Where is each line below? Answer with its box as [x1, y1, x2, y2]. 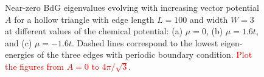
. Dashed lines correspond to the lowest [71, 36, 218, 49]
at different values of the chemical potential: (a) [5, 25, 183, 37]
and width [190, 13, 228, 25]
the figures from [5, 60, 64, 72]
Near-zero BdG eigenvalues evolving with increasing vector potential [5, 1, 259, 13]
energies [5, 48, 35, 61]
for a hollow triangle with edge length [14, 13, 155, 25]
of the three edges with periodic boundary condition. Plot [36, 48, 252, 61]
